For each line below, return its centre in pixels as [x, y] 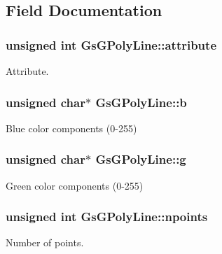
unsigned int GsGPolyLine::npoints [107, 217]
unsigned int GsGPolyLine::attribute [111, 44]
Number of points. [45, 242]
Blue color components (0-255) [71, 128]
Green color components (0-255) [75, 185]
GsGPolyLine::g [141, 159]
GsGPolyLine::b [141, 102]
